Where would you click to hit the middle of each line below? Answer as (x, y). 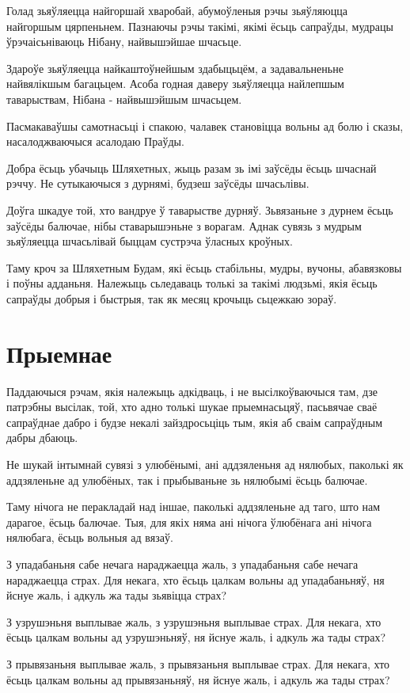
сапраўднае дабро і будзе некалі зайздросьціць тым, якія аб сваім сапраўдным (195, 422)
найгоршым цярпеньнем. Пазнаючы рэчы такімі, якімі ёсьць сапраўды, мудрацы (200, 26)
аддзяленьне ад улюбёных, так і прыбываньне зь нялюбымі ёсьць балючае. (187, 480)
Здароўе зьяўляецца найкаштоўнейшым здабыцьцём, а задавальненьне (175, 68)
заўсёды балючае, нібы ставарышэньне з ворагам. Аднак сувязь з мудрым (184, 225)
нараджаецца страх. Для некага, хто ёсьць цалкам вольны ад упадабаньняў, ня (196, 579)
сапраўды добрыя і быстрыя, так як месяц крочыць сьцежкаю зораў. (172, 298)
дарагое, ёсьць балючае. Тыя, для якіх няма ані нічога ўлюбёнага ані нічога (189, 522)
